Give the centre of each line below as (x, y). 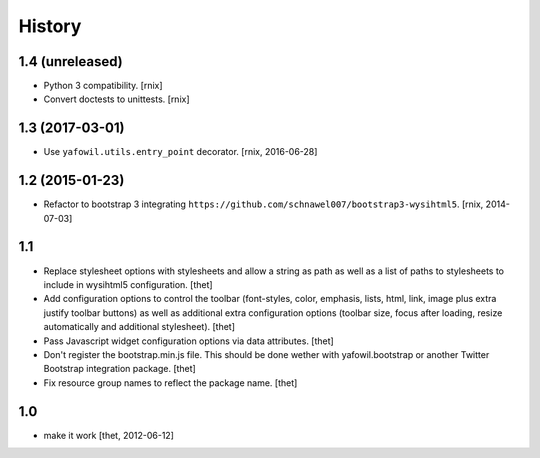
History (50, 26)
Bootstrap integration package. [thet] (120, 369)
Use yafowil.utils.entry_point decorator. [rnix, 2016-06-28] (180, 152)
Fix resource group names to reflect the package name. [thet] (170, 382)
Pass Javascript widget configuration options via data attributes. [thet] (188, 341)
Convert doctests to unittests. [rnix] (116, 99)
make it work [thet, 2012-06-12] (109, 435)
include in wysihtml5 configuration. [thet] (128, 284)
